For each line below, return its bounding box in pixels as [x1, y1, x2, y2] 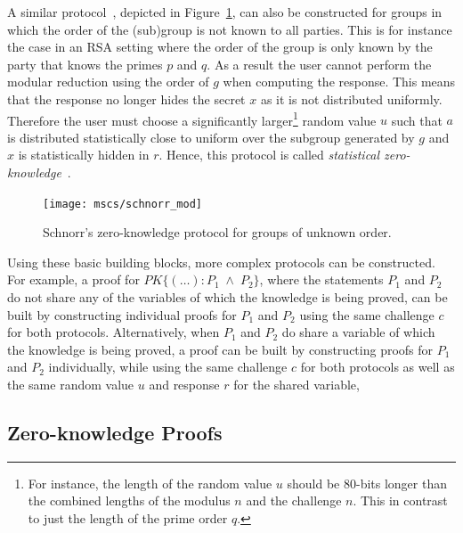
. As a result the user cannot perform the [207, 54, 432, 73]
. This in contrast [353, 491, 448, 510]
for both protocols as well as [300, 357, 455, 376]
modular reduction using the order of [7, 72, 209, 91]
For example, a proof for [7, 270, 140, 289]
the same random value [7, 375, 134, 393]
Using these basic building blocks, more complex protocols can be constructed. [7, 252, 435, 271]
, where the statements [259, 270, 384, 289]
